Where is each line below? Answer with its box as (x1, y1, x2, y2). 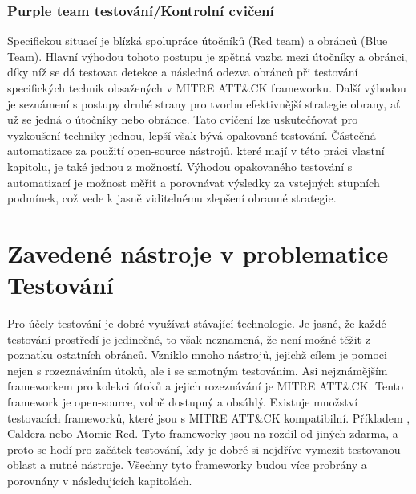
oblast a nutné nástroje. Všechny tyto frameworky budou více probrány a (7, 456, 367, 473)
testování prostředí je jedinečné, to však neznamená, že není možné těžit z (7, 330, 370, 347)
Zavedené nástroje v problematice (7, 236, 389, 269)
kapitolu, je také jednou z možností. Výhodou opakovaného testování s (7, 157, 353, 174)
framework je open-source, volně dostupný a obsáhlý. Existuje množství (7, 394, 358, 410)
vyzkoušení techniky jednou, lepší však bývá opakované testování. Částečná (7, 126, 376, 143)
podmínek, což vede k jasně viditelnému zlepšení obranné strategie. (7, 190, 337, 206)
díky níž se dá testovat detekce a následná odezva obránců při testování (7, 63, 358, 80)
